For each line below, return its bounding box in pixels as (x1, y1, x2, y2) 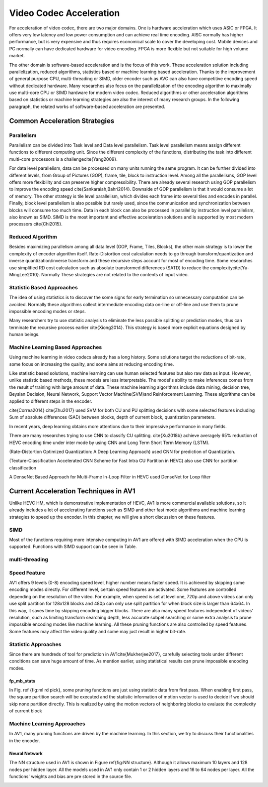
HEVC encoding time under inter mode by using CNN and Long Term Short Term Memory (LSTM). (9, 440, 210, 446)
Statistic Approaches (9, 641, 62, 648)
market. (9, 53, 25, 59)
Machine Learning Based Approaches (9, 343, 102, 350)
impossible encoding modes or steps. (9, 308, 86, 314)
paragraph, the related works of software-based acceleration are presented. (9, 104, 166, 110)
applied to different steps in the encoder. (9, 398, 93, 404)
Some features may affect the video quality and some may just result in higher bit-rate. (9, 628, 187, 634)
